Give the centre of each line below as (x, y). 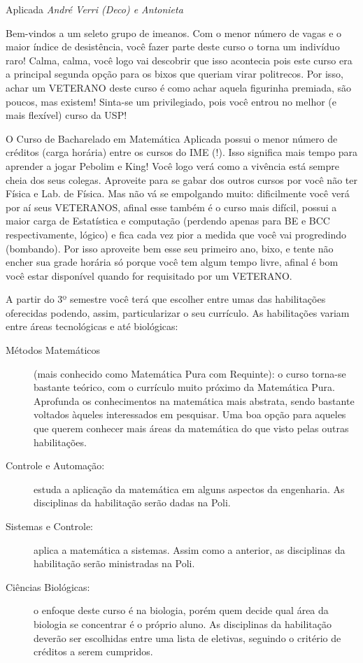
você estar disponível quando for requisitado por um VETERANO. (149, 275)
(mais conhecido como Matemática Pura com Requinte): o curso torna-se (190, 373)
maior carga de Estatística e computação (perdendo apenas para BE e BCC (168, 221)
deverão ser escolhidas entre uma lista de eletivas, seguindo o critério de (187, 637)
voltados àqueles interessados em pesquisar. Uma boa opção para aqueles (190, 414)
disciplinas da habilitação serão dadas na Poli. (132, 502)
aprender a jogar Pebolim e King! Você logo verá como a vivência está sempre (172, 165)
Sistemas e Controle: (50, 526)
